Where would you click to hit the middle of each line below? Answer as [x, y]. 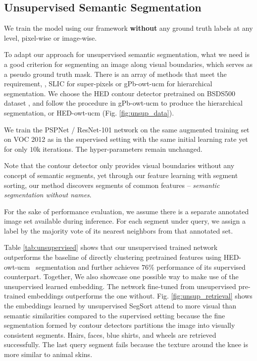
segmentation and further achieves [88, 267]
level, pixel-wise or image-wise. [51, 37]
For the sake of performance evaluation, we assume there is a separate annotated [127, 211]
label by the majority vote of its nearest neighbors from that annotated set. [119, 230]
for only [16, 149]
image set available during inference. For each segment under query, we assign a [125, 221]
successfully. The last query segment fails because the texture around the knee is [126, 344]
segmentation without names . [48, 195]
